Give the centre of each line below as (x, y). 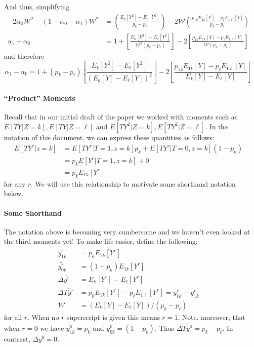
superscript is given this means (113, 317)
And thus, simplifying (37, 6)
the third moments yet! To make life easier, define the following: (101, 241)
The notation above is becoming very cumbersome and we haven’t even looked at (127, 231)
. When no (43, 317)
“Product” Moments (40, 97)
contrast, (17, 338)
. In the (216, 126)
